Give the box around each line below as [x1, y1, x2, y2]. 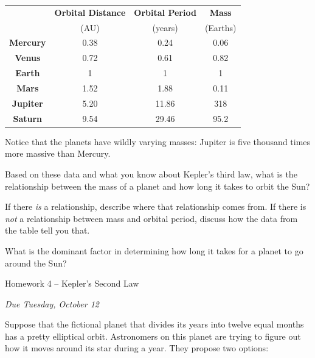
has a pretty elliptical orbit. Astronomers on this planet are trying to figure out [5, 329, 301, 342]
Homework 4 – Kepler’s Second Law [5, 277, 139, 290]
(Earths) [204, 21, 237, 34]
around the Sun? [5, 256, 67, 269]
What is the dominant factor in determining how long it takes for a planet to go [5, 244, 303, 257]
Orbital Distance [54, 5, 126, 18]
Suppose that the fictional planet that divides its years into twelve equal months [5, 318, 304, 331]
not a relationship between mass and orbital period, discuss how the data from [5, 212, 298, 224]
